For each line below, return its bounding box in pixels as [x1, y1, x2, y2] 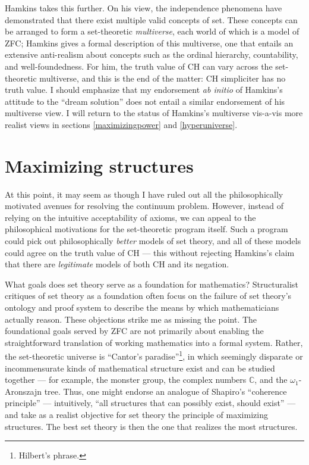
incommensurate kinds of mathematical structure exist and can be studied [5, 361, 275, 374]
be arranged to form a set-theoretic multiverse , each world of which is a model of [5, 25, 299, 38]
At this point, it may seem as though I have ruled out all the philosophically [5, 188, 283, 200]
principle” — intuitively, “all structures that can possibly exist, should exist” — [5, 397, 296, 409]
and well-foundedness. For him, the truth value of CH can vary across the [5, 60, 273, 72]
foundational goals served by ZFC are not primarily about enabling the [5, 324, 264, 337]
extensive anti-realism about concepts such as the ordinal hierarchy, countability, [5, 48, 298, 61]
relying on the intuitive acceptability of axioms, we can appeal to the [5, 211, 256, 223]
